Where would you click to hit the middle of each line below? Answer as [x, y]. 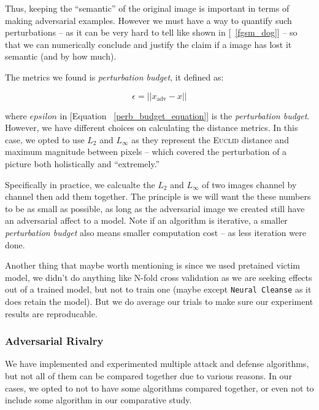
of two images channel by [249, 184]
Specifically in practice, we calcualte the [80, 184]
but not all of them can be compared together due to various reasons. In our [148, 375]
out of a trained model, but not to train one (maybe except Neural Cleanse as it [158, 289]
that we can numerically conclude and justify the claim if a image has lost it [148, 44]
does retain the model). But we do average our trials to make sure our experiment [159, 301]
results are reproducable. [51, 313]
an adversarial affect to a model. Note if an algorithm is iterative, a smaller [146, 220]
